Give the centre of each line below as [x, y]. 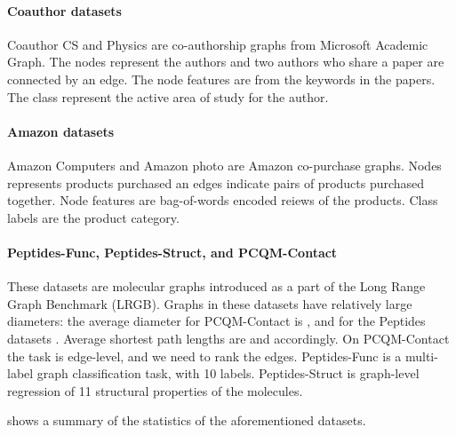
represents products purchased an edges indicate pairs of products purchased [216, 182]
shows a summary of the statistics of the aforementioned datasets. [187, 420]
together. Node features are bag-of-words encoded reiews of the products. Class [223, 200]
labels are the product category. [93, 217]
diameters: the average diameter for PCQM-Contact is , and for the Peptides [216, 321]
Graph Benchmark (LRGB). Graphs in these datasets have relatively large [210, 303]
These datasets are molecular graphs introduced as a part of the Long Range [216, 286]
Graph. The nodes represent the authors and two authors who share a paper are [226, 62]
